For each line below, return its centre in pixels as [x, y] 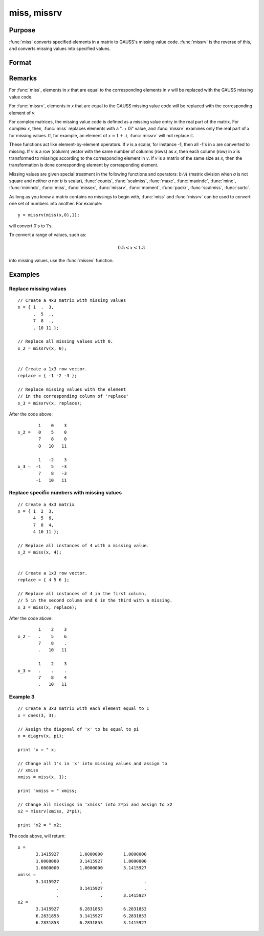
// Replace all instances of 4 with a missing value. [83, 546]
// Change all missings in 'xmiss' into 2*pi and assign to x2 [95, 804]
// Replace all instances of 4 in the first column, [82, 593]
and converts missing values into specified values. [60, 48]
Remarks [23, 78]
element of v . [22, 113]
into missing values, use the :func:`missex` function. [61, 260]
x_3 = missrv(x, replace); [50, 403]
